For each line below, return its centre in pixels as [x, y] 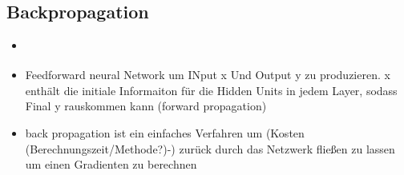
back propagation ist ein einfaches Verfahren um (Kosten [165, 133]
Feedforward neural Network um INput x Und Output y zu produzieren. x [208, 75]
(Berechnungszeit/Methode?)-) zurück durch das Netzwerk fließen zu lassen [210, 148]
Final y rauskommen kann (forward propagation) [146, 106]
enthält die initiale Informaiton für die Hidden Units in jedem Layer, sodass [211, 90]
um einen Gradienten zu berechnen [111, 164]
